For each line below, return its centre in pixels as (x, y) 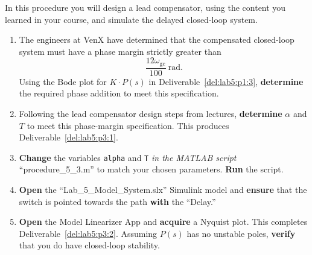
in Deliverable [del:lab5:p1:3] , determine (226, 81)
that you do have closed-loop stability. (89, 245)
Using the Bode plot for (63, 81)
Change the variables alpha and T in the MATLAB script (128, 157)
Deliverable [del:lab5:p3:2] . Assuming (88, 233)
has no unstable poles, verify (241, 233)
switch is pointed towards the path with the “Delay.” (117, 201)
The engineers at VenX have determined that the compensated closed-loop (157, 39)
